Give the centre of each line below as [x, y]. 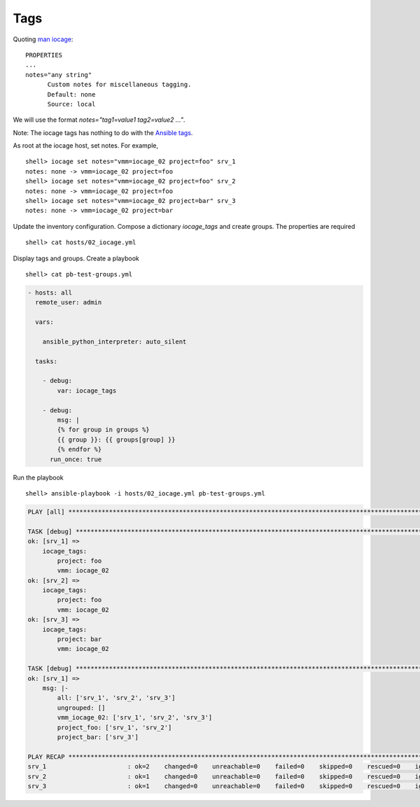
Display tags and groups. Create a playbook [76, 258]
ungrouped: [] [81, 708]
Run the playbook [38, 477]
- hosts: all [50, 293]
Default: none [71, 94]
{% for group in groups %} [103, 430]
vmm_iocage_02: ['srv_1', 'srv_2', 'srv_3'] [135, 718]
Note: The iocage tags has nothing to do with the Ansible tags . [103, 132]
